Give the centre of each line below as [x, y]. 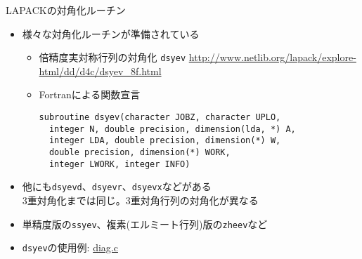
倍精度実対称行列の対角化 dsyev [112, 57]
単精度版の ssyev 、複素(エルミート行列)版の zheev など [145, 224]
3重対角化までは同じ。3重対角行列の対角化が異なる [140, 200]
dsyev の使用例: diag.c [70, 247]
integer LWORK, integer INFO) [119, 164]
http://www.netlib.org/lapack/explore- [272, 57]
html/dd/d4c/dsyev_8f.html [100, 71]
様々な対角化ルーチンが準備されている [111, 33]
